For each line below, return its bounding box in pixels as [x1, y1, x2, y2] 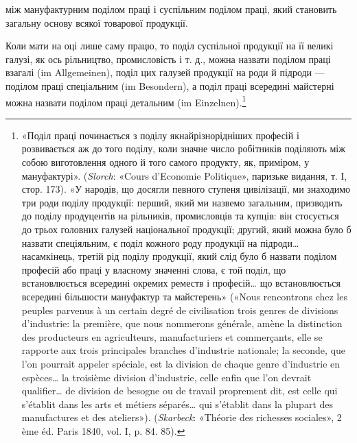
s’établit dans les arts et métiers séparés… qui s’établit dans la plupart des [21, 396, 334, 411]
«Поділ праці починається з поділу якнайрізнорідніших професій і [21, 128, 299, 142]
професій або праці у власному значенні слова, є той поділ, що [21, 262, 286, 276]
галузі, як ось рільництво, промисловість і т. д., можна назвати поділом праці [5, 51, 331, 66]
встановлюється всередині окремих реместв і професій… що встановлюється [21, 276, 341, 290]
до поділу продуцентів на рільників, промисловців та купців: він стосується [21, 208, 339, 223]
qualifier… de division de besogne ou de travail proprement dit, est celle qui [21, 383, 338, 398]
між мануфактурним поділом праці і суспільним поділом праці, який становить [5, 2, 337, 16]
